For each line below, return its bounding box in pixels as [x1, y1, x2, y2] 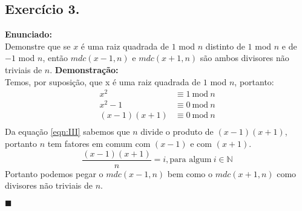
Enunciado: [5, 28, 52, 41]
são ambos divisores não [200, 51, 289, 64]
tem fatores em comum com [47, 137, 151, 150]
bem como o [167, 167, 212, 180]
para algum [169, 155, 212, 164]
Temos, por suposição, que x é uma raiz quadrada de [5, 75, 201, 88]
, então [42, 51, 68, 64]
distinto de [205, 39, 245, 52]
